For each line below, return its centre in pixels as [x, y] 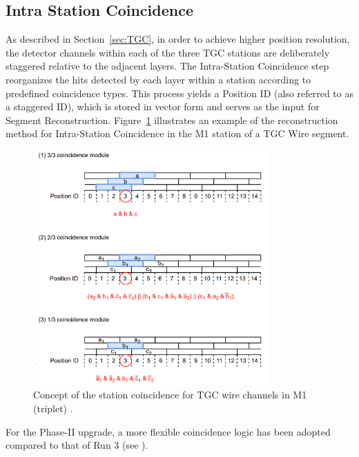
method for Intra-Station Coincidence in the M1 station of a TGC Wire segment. [177, 133]
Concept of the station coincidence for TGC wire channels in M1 [170, 395]
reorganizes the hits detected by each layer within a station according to [158, 79]
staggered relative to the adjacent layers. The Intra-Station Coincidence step [167, 66]
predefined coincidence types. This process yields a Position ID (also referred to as [179, 93]
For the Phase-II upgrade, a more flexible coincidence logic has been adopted [168, 431]
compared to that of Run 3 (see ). [77, 445]
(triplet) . [53, 408]
